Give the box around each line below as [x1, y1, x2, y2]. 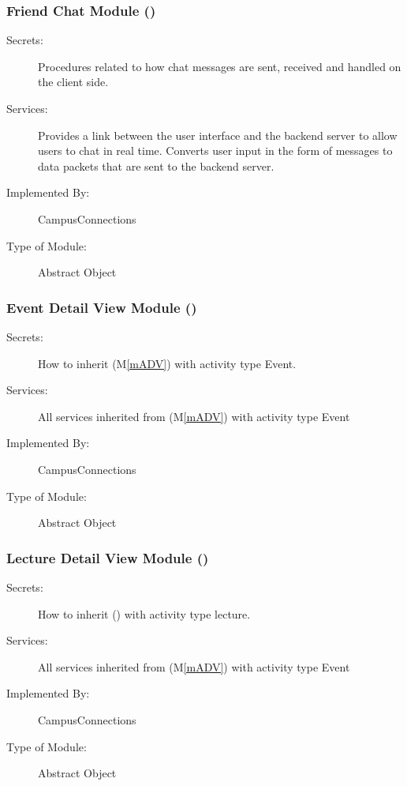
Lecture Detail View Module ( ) [6, 547, 209, 567]
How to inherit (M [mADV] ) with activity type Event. [38, 355, 297, 371]
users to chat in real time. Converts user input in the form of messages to [38, 142, 393, 159]
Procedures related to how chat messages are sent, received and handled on [38, 58, 401, 74]
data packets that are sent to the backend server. [38, 157, 274, 174]
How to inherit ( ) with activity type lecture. [38, 605, 251, 622]
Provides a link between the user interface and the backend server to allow [38, 126, 398, 143]
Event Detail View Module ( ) [6, 297, 197, 317]
